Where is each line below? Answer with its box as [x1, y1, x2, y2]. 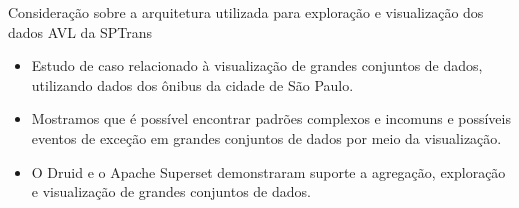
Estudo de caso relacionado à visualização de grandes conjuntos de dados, [31, 55, 483, 76]
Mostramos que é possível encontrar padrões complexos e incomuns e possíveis [31, 108, 511, 129]
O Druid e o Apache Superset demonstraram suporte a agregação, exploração [31, 161, 506, 182]
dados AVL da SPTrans [8, 21, 153, 42]
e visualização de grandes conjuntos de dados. [31, 181, 311, 202]
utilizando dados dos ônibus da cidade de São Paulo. [31, 74, 354, 95]
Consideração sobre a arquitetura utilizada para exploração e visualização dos [8, 2, 484, 22]
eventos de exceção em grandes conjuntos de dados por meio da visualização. [31, 127, 502, 148]
